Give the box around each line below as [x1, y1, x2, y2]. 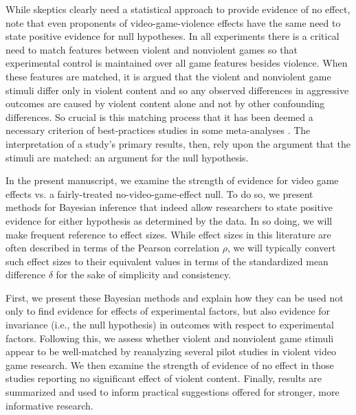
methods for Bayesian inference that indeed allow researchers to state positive [5, 200, 333, 214]
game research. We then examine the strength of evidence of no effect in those [5, 357, 334, 372]
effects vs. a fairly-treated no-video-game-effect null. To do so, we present [5, 186, 313, 201]
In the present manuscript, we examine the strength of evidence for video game [5, 173, 339, 188]
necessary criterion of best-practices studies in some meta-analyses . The [5, 123, 311, 137]
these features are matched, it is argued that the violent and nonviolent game [5, 69, 331, 83]
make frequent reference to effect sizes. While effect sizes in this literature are [5, 227, 331, 241]
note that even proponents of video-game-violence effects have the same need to [5, 15, 341, 30]
